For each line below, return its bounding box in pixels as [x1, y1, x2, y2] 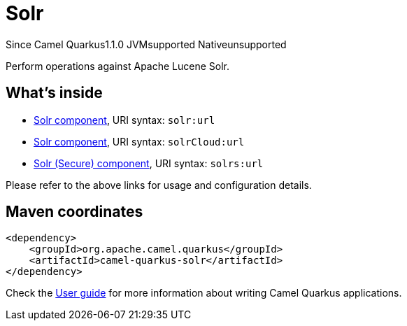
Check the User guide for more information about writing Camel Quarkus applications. [6, 287, 402, 299]
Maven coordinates [6, 203, 143, 221]
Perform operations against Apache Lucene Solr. [6, 59, 230, 72]
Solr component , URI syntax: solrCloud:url [34, 135, 245, 148]
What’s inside [6, 84, 103, 102]
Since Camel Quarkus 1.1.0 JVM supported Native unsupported [6, 38, 287, 50]
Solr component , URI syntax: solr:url [34, 113, 215, 126]
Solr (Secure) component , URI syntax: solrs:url [34, 157, 264, 169]
